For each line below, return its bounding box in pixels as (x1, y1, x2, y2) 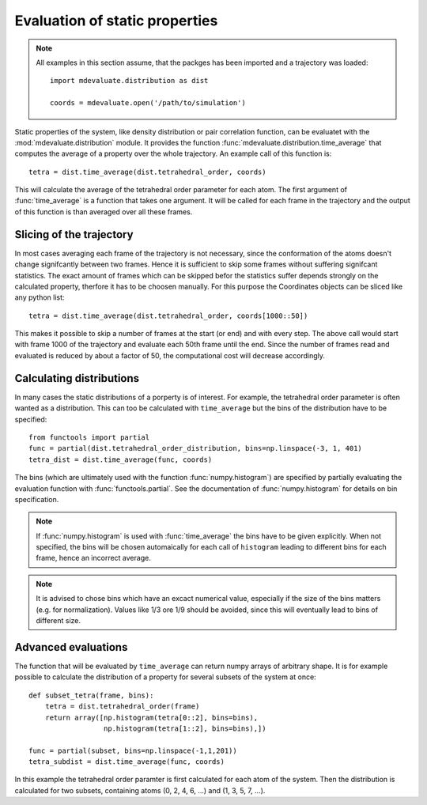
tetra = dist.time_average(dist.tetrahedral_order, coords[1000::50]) (28, 311, 308, 320)
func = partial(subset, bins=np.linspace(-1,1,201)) (28, 746, 237, 755)
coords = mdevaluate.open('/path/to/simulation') (50, 99, 247, 108)
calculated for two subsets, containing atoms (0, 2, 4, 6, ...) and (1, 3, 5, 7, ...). (14, 785, 266, 795)
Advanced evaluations (14, 641, 128, 654)
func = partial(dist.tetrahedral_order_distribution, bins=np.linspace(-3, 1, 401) (28, 444, 363, 453)
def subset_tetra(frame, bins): (28, 690, 154, 700)
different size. (36, 616, 81, 625)
